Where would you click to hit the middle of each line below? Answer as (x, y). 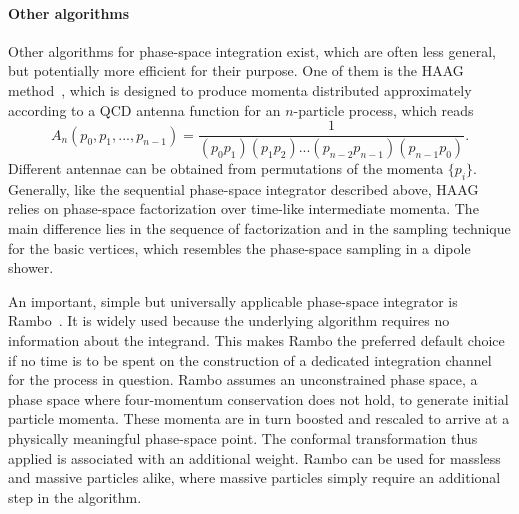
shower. (31, 267)
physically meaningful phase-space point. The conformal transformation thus (243, 438)
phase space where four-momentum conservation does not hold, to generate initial (258, 398)
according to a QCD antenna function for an (144, 109)
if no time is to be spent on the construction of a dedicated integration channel (250, 359)
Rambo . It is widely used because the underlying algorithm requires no (229, 320)
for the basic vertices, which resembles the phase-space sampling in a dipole (239, 247)
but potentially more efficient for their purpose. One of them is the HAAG (236, 70)
